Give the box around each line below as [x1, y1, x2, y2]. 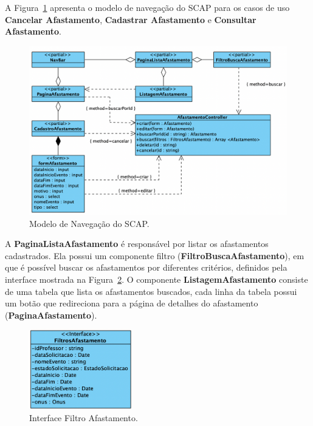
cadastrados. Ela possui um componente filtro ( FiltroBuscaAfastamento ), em [5, 249, 304, 262]
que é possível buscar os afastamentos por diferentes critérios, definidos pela [5, 261, 287, 274]
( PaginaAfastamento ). [5, 308, 97, 321]
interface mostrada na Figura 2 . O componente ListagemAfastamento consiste [5, 273, 308, 285]
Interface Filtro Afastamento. [29, 411, 138, 424]
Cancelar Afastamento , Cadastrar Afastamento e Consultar [5, 13, 256, 25]
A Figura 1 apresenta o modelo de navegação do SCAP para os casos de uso [5, 1, 290, 13]
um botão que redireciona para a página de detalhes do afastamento [5, 297, 258, 309]
